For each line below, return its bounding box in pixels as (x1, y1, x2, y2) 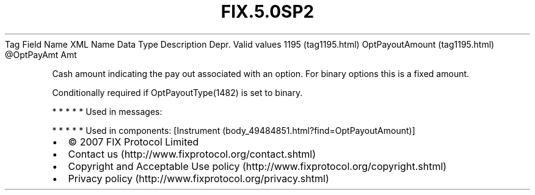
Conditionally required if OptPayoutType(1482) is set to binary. (52, 87, 303, 98)
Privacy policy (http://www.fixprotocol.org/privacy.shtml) (68, 172, 329, 185)
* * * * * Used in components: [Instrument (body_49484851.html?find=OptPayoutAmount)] (52, 125, 415, 136)
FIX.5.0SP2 (220, 1, 315, 22)
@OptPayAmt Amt (5, 49, 77, 60)
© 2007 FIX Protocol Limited (68, 135, 199, 148)
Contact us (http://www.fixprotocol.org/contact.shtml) (68, 147, 316, 160)
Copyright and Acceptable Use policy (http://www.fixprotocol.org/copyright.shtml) (68, 160, 447, 172)
